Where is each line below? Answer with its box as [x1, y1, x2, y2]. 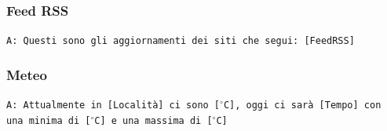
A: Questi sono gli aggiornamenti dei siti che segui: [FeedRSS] [6, 35, 355, 47]
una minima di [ [6, 115, 91, 126]
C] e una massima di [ [94, 115, 213, 126]
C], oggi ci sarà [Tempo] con [223, 100, 382, 111]
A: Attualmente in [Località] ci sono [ [6, 100, 221, 111]
